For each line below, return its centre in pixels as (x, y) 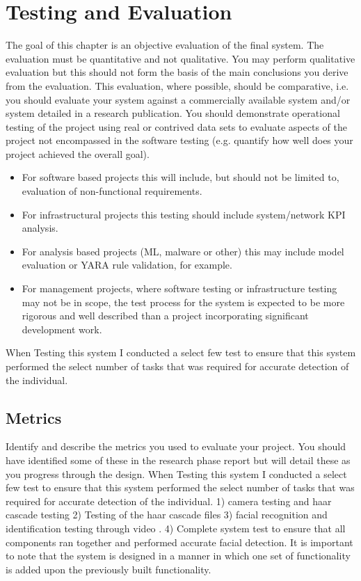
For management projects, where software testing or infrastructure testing (179, 288)
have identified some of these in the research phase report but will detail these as (178, 460)
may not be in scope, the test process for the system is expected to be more (183, 302)
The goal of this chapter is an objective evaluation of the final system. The (165, 45)
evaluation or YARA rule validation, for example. (127, 265)
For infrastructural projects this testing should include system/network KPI (184, 214)
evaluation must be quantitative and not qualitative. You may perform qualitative (180, 58)
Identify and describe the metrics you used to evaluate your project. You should (176, 446)
